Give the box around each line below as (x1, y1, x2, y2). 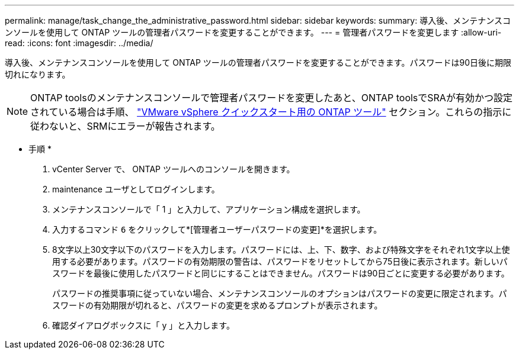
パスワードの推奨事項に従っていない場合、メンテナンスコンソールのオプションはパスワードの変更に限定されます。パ (52, 288, 507, 298)
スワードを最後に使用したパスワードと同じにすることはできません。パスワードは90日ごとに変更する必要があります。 (52, 268, 510, 278)
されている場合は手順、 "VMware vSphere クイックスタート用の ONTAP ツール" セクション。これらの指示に (30, 106, 512, 118)
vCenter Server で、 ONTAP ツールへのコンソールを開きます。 (52, 164, 295, 174)
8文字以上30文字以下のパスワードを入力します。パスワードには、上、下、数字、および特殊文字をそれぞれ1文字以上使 (52, 244, 510, 255)
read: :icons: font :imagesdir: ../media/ (5, 38, 153, 48)
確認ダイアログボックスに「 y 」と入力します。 (52, 320, 235, 330)
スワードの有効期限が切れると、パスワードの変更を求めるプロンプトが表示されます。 (52, 300, 383, 310)
